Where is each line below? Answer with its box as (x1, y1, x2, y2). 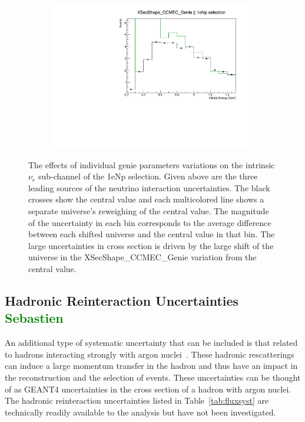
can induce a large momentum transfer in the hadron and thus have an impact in (5, 359, 298, 372)
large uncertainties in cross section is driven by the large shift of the (28, 239, 274, 251)
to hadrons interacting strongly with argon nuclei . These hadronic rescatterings (5, 348, 294, 360)
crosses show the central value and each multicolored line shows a (28, 193, 264, 205)
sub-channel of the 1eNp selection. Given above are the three (38, 170, 258, 182)
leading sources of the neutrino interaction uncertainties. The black (28, 181, 270, 194)
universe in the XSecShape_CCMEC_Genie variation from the (28, 251, 257, 263)
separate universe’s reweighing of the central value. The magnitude (28, 205, 269, 217)
